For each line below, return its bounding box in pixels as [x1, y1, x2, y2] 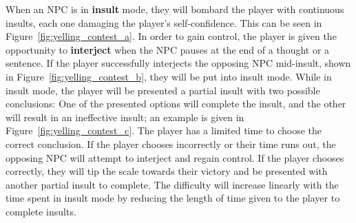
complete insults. [6, 204, 76, 218]
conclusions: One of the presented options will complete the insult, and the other [6, 96, 346, 111]
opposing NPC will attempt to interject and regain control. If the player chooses [6, 150, 344, 164]
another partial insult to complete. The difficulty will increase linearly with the [6, 177, 339, 191]
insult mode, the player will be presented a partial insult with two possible [6, 83, 320, 97]
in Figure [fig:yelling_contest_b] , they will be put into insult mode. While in [6, 69, 332, 83]
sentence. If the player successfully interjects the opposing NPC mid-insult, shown [6, 56, 351, 70]
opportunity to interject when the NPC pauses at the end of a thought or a [6, 42, 330, 56]
